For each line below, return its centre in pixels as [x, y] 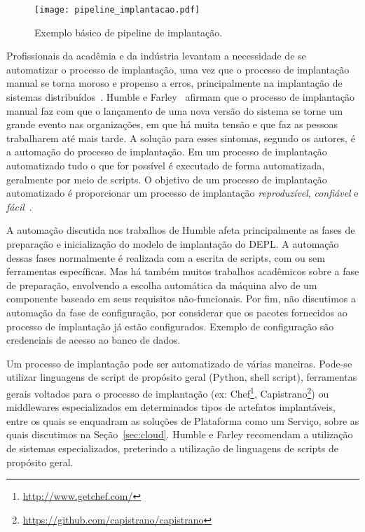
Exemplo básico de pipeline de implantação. [129, 32]
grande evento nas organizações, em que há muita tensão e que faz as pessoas [172, 124]
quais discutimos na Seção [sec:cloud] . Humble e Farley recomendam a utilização [180, 434]
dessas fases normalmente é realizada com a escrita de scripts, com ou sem [166, 257]
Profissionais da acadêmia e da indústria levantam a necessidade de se [156, 56]
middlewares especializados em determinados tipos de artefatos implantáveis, [171, 407]
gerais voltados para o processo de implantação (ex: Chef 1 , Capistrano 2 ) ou [168, 392]
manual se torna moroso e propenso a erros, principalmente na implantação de [174, 83]
